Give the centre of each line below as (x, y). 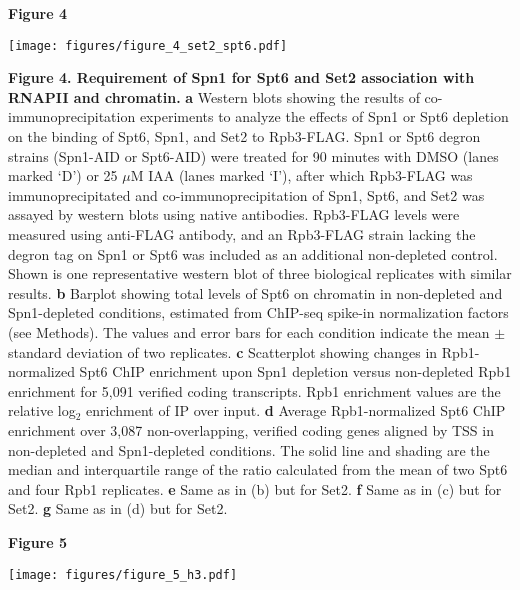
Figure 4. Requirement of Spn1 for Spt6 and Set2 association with (241, 77)
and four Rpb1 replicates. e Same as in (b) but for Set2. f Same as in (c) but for (255, 488)
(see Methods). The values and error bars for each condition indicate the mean (249, 331)
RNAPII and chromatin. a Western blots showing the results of (214, 96)
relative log (42, 410)
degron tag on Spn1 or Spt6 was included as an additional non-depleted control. (253, 253)
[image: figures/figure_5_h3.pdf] (123, 574)
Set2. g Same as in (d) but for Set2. (118, 508)
